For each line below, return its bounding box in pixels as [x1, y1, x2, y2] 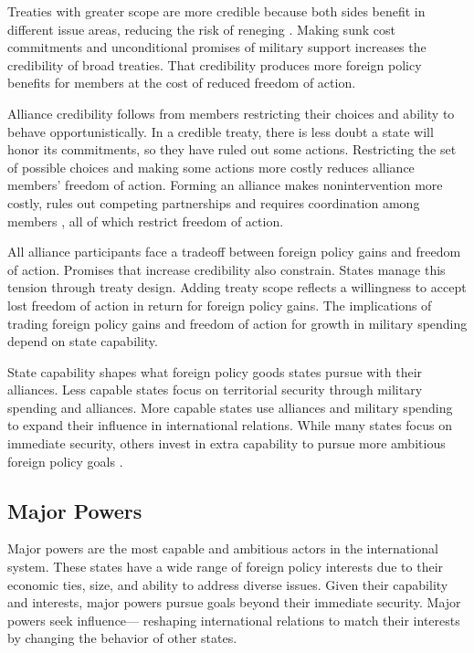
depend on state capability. [7, 332, 158, 351]
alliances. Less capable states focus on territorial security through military [7, 380, 423, 399]
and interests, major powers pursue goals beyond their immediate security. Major [7, 593, 461, 612]
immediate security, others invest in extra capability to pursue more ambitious [7, 434, 446, 453]
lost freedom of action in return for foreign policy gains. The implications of [7, 295, 432, 314]
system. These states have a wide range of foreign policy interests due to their [7, 557, 444, 576]
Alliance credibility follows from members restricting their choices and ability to [7, 103, 455, 122]
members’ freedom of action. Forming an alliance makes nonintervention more [7, 175, 443, 195]
